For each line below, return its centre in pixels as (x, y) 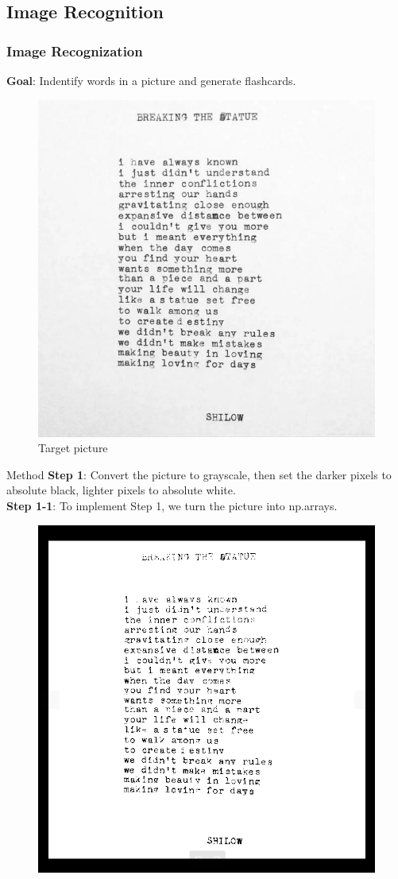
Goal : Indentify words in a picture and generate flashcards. (151, 80)
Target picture (73, 448)
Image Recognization (75, 50)
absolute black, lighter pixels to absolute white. (121, 490)
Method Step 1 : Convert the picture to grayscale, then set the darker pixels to (199, 474)
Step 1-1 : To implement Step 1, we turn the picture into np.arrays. (172, 505)
